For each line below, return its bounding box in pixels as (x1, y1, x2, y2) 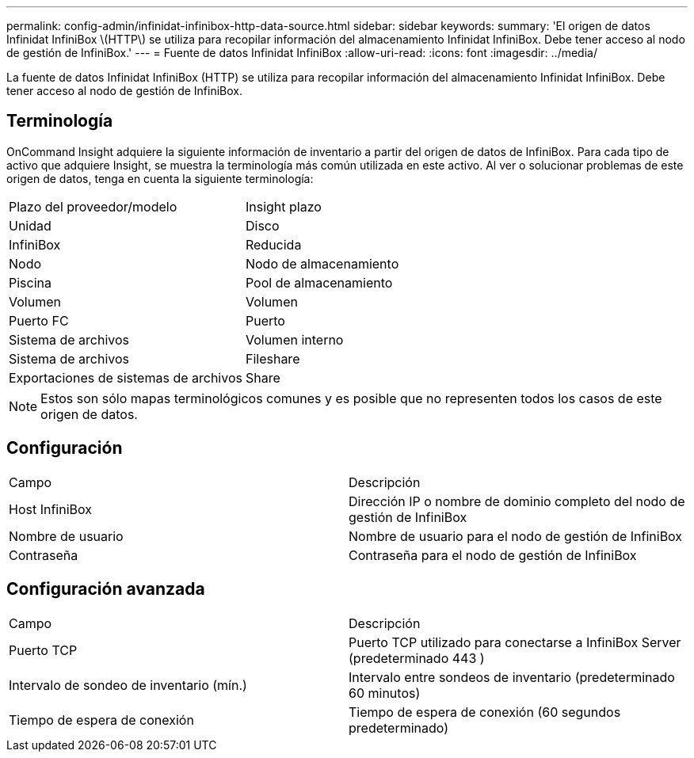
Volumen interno (245, 331, 344, 348)
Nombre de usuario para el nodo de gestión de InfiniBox (349, 528, 683, 544)
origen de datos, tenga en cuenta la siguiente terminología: (6, 171, 314, 185)
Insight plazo (245, 198, 322, 215)
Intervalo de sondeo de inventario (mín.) (9, 676, 247, 693)
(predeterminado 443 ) (349, 649, 485, 666)
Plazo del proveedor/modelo (9, 198, 177, 215)
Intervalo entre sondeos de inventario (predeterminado (349, 668, 675, 685)
